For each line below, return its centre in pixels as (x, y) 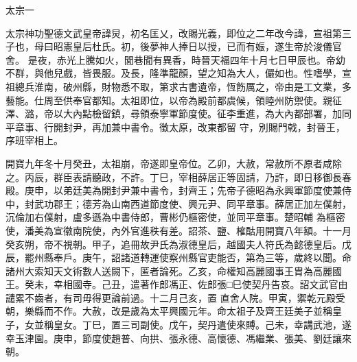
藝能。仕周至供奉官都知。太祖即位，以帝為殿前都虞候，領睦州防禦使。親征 (174, 100)
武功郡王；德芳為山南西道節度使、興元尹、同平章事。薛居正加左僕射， (193, 203)
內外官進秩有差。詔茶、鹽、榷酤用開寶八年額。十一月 (231, 230)
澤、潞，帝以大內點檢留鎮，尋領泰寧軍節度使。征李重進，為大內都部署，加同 (178, 113)
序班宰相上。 (34, 140)
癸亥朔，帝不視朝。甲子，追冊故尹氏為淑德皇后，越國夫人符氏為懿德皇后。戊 (178, 244)
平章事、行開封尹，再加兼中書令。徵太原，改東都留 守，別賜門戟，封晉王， (175, 126)
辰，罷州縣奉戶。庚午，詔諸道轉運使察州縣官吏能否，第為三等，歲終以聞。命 (178, 257)
